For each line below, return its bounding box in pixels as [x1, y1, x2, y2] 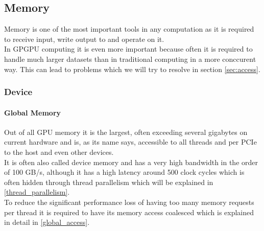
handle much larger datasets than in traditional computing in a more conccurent [4, 53, 256, 64]
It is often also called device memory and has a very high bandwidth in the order [4, 156, 258, 167]
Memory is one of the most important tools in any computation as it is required [4, 24, 254, 34]
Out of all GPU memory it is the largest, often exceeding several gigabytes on [4, 126, 248, 137]
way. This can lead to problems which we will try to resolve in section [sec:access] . [4, 63, 260, 74]
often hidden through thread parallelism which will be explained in [4, 176, 213, 187]
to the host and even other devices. [4, 147, 114, 157]
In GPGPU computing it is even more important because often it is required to [4, 43, 253, 54]
